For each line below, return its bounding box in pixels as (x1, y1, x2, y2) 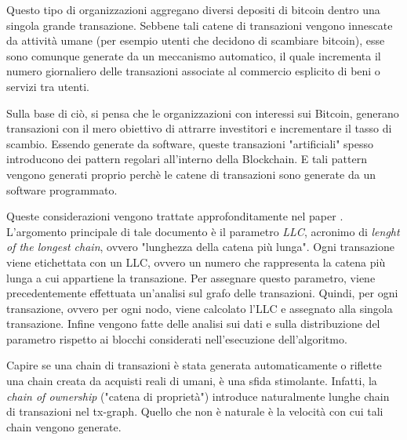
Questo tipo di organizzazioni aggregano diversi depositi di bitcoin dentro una (6, 2, 380, 17)
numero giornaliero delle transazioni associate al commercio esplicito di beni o (6, 63, 380, 79)
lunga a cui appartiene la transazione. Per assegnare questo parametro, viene (6, 269, 376, 285)
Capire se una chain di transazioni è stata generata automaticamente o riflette (6, 357, 382, 373)
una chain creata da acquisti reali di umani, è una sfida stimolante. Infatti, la (6, 373, 377, 389)
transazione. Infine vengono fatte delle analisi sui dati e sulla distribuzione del (6, 315, 380, 332)
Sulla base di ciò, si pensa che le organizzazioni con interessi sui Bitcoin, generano (6, 104, 399, 121)
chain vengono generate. (6, 418, 122, 435)
